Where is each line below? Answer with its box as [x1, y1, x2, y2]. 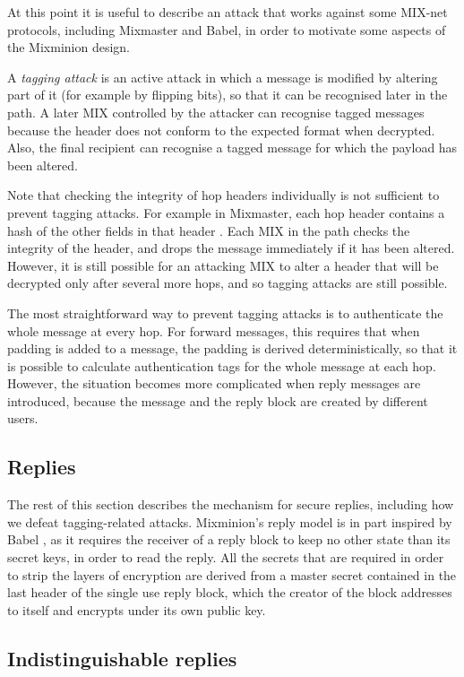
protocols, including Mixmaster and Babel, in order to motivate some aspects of [7, 20, 446, 39]
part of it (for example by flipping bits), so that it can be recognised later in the [7, 85, 448, 104]
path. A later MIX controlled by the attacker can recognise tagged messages [7, 102, 425, 121]
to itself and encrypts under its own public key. [7, 600, 266, 619]
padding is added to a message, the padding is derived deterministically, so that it [7, 339, 458, 358]
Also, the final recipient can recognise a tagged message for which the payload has [7, 138, 458, 157]
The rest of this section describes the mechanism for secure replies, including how [7, 495, 454, 514]
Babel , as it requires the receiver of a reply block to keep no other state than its [7, 530, 451, 549]
